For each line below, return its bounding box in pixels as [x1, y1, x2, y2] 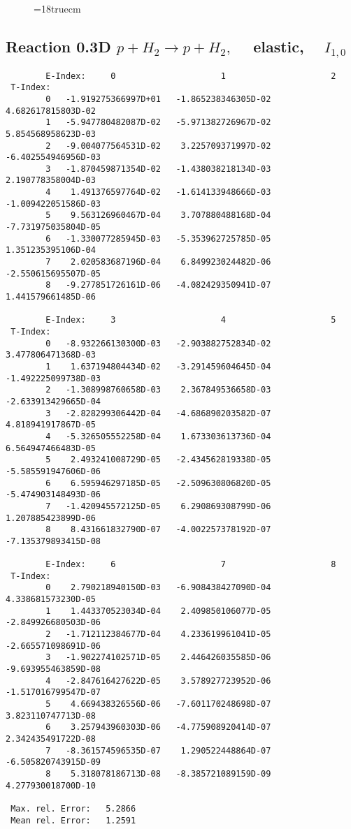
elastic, [253, 35, 304, 57]
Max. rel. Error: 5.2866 [10, 803, 136, 814]
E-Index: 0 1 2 [45, 71, 336, 81]
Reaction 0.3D [6, 35, 111, 57]
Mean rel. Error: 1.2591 [10, 815, 136, 826]
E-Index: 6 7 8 [45, 559, 336, 570]
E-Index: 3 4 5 [45, 315, 336, 325]
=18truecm [34, 1, 81, 15]
